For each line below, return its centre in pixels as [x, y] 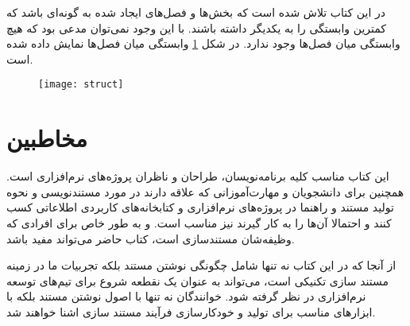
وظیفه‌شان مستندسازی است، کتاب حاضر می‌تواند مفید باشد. [151, 238]
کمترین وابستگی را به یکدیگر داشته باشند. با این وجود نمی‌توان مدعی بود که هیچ [197, 27]
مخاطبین [47, 138]
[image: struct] [81, 85]
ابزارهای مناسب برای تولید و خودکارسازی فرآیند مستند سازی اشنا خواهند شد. [191, 311]
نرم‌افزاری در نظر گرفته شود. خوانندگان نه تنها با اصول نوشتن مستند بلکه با [186, 296]
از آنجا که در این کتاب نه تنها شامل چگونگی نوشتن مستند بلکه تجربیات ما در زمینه [201, 265]
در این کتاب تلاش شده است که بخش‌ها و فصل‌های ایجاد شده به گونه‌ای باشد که [196, 12]
